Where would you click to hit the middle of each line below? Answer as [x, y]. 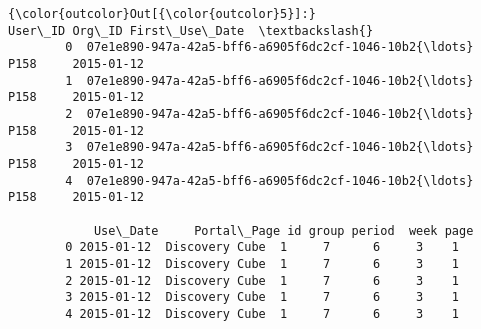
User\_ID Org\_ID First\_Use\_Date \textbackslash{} [191, 30]
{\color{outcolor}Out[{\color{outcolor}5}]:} [162, 14]
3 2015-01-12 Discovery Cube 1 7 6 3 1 [262, 297]
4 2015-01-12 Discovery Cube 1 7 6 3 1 [262, 313]
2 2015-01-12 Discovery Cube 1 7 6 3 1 [262, 280]
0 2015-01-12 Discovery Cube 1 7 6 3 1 [262, 247]
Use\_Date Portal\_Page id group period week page [283, 230]
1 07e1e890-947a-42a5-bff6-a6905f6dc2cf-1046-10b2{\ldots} [269, 80]
